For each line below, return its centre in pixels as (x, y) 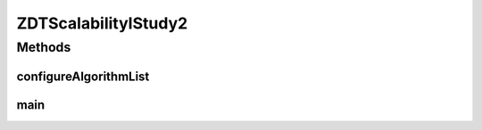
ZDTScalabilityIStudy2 (102, 23)
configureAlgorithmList (83, 76)
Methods (44, 47)
